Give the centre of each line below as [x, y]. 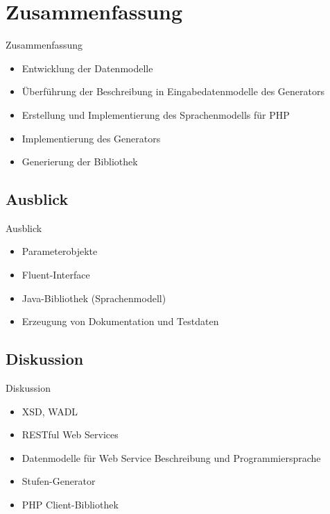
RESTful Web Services [70, 434]
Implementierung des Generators [91, 138]
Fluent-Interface [56, 275]
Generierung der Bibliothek [80, 161]
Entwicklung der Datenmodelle [87, 68]
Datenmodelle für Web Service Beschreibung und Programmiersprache [171, 457]
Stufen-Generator [59, 481]
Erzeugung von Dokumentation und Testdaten [120, 321]
